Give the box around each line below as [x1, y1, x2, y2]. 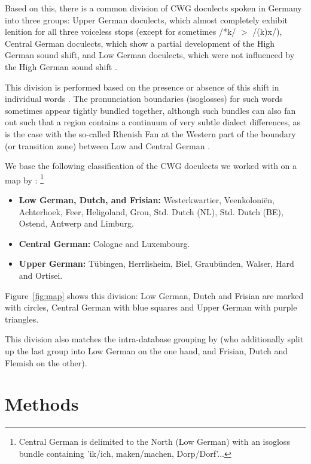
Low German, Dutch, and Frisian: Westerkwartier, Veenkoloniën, [19, 193, 275, 206]
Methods [5, 391, 79, 416]
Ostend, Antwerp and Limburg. [19, 217, 134, 230]
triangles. [5, 312, 39, 325]
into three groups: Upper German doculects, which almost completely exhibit [5, 13, 288, 26]
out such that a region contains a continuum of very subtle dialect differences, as [5, 116, 300, 128]
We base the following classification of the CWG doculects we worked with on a [5, 159, 297, 172]
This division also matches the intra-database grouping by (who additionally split [5, 333, 304, 345]
